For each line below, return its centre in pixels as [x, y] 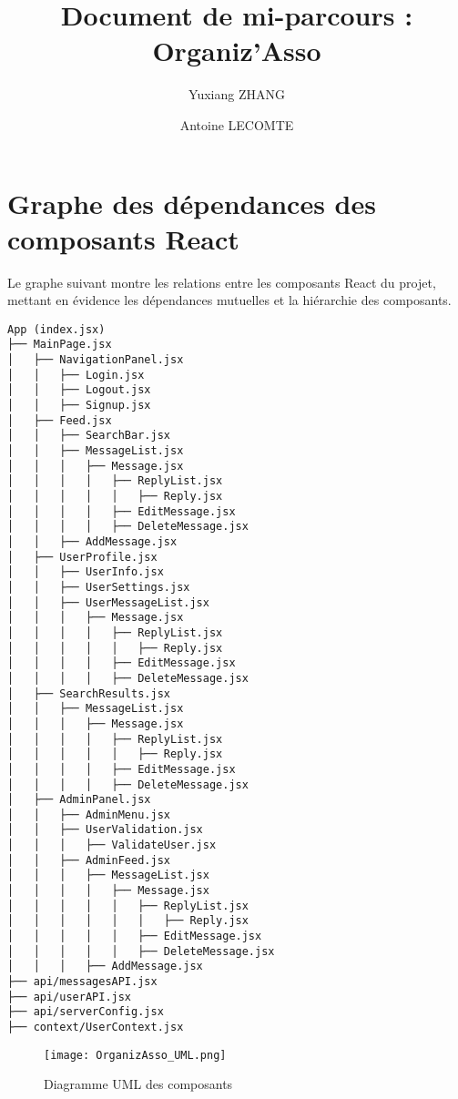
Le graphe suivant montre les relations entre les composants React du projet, [222, 282]
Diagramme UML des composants [138, 1084]
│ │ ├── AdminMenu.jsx [89, 814]
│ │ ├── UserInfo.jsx [86, 572]
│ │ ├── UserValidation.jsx [105, 830]
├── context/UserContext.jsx [96, 1027]
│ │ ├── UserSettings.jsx [99, 587]
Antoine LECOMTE [237, 124]
